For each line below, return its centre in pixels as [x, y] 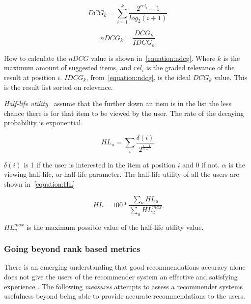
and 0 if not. [201, 164]
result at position [30, 77]
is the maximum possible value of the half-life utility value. [115, 227]
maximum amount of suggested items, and [68, 68]
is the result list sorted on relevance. [58, 87]
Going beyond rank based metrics [72, 249]
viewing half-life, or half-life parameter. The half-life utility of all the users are [122, 174]
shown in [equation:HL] [40, 183]
